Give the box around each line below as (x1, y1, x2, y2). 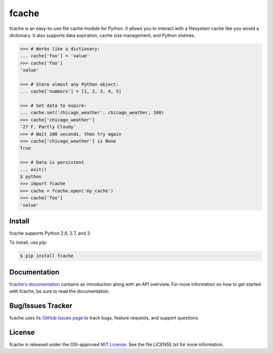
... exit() (20, 166, 47, 172)
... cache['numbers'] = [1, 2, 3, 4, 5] (20, 89, 121, 94)
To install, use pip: (9, 239, 48, 245)
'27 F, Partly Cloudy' (20, 124, 76, 130)
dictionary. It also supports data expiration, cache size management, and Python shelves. (9, 32, 196, 38)
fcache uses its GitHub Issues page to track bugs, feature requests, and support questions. (9, 315, 200, 321)
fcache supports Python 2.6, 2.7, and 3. (9, 230, 92, 236)
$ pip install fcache (20, 253, 74, 259)
